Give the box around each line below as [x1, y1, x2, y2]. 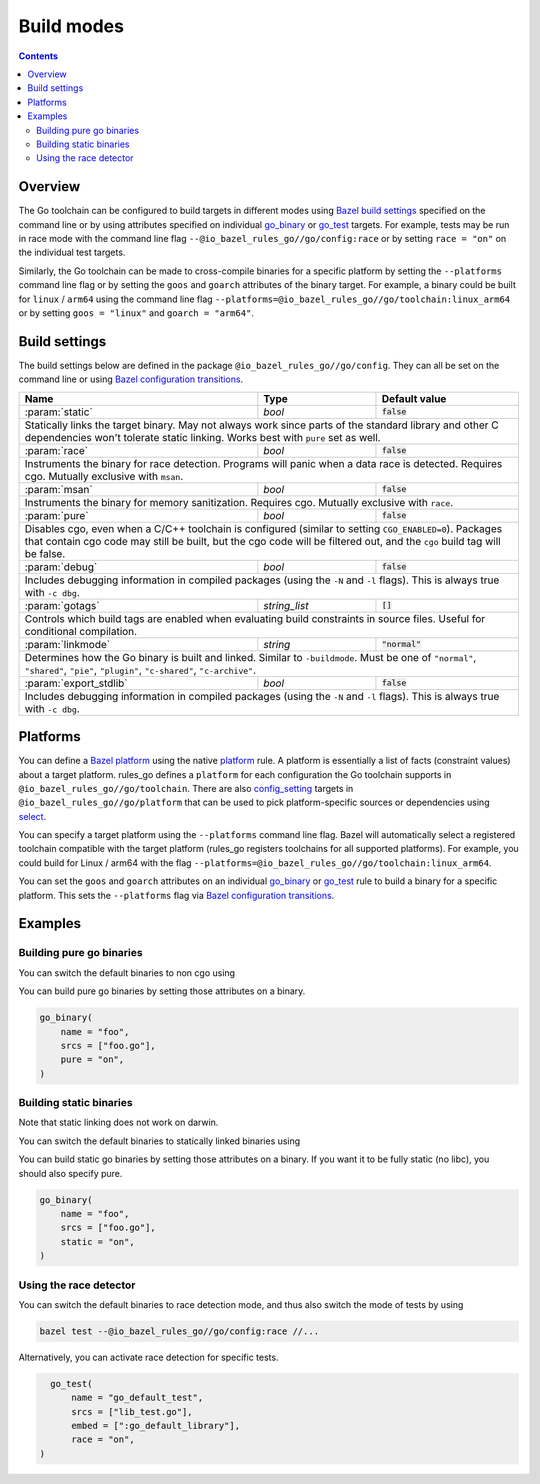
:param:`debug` [24, 560, 98, 574]
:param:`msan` [24, 482, 94, 496]
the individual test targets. [18, 246, 126, 259]
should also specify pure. [18, 1167, 123, 1179]
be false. [24, 546, 66, 560]
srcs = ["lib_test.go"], [71, 1406, 194, 1417]
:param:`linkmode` [24, 637, 110, 651]
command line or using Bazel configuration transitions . [18, 373, 244, 385]
